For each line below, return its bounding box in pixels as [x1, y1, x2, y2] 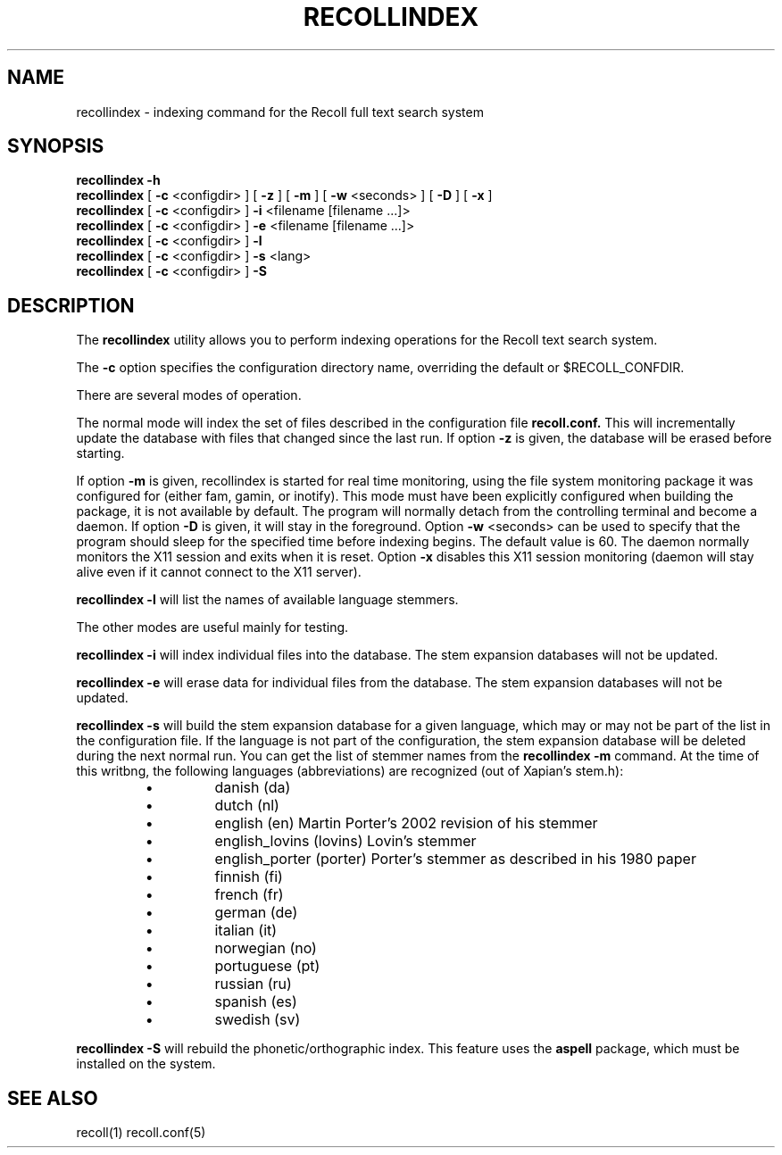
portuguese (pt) [214, 957, 320, 976]
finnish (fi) [214, 868, 283, 886]
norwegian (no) [214, 939, 317, 958]
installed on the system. [76, 1056, 216, 1072]
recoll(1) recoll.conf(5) [76, 1125, 206, 1141]
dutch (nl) [214, 796, 279, 815]
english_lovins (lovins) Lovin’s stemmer [214, 832, 477, 851]
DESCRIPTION [7, 294, 135, 317]
